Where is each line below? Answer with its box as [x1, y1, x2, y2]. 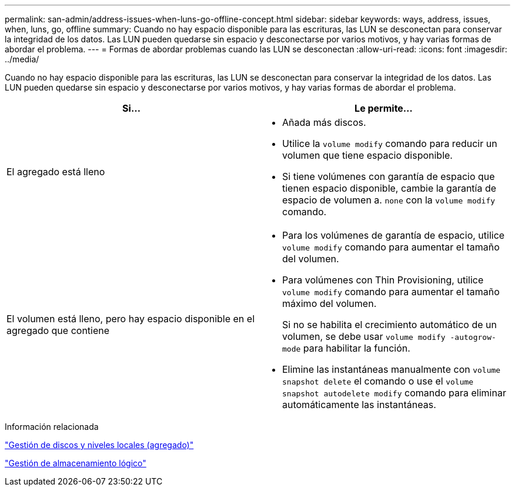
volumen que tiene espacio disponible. [282, 149, 453, 161]
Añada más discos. [282, 116, 366, 128]
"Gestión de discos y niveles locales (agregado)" [5, 440, 194, 450]
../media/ [5, 54, 39, 64]
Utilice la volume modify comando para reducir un [282, 138, 497, 149]
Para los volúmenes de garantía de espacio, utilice [282, 229, 505, 241]
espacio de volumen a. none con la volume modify [282, 194, 496, 206]
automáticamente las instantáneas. [282, 399, 436, 410]
